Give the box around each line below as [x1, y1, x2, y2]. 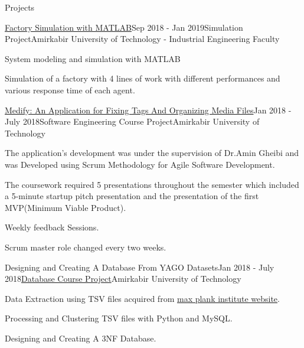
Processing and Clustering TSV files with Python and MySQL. [5, 312, 233, 324]
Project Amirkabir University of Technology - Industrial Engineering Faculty [5, 32, 280, 45]
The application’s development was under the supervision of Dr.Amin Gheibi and [5, 147, 299, 159]
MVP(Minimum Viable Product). [5, 201, 126, 213]
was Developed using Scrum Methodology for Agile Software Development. [5, 158, 275, 170]
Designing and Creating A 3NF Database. [5, 331, 156, 344]
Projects [5, 1, 35, 13]
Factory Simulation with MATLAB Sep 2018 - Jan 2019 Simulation [5, 21, 243, 33]
